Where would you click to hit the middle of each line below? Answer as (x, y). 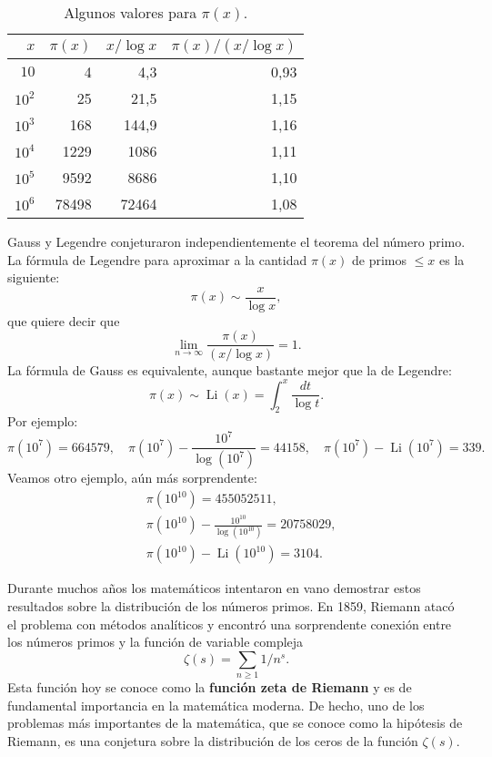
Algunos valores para (131, 12)
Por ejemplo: (43, 421)
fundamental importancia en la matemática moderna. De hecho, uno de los (216, 705)
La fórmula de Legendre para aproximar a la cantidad (157, 259)
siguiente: (34, 277)
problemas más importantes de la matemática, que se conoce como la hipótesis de (235, 723)
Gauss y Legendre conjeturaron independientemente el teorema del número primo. (236, 241)
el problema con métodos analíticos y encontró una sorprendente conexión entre (230, 624)
